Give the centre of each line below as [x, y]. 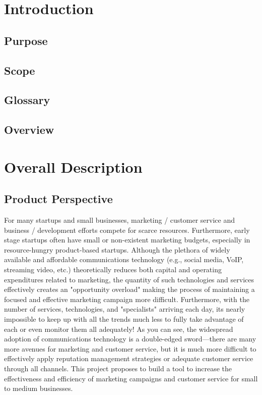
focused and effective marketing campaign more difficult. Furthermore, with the [127, 299]
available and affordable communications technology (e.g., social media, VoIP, [124, 259]
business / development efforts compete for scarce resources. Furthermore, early [127, 230]
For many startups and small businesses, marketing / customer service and [119, 220]
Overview [29, 130]
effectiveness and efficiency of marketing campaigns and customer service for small [131, 378]
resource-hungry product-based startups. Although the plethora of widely [117, 249]
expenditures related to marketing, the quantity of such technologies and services [129, 279]
